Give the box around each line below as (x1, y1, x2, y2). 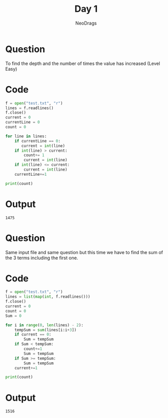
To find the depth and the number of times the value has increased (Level (5, 60, 160, 67)
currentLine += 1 (14, 172, 47, 177)
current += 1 (14, 365, 38, 370)
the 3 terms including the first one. (5, 255, 78, 261)
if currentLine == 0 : (14, 138, 60, 143)
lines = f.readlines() (5, 106, 54, 111)
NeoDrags (75, 20, 97, 26)
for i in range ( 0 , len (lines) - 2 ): (5, 322, 83, 328)
